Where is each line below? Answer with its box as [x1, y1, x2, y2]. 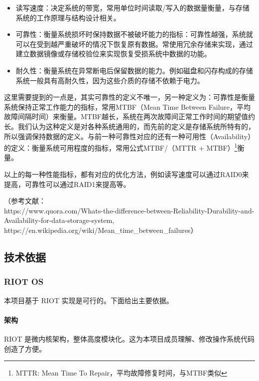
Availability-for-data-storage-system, [4, 215, 115, 225]
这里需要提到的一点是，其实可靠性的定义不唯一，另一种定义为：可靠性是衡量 [4, 92, 255, 102]
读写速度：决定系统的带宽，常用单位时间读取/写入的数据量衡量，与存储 [15, 2, 250, 12]
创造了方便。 [4, 343, 46, 354]
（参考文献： [4, 195, 46, 206]
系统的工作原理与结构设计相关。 [15, 12, 121, 22]
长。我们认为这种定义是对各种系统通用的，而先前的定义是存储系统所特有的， [4, 121, 255, 131]
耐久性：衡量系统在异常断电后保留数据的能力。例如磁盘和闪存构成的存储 [15, 65, 253, 75]
